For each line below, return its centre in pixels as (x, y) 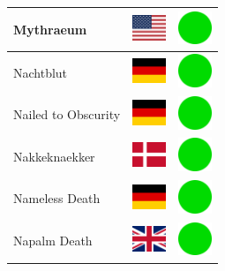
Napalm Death (53, 241)
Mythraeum (50, 29)
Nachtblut (41, 72)
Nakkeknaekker (54, 156)
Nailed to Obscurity (67, 114)
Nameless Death (57, 198)
